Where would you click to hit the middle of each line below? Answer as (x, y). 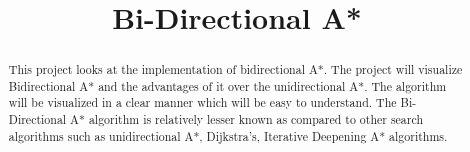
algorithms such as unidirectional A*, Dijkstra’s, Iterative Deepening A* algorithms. (228, 135)
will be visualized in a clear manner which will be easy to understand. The (202, 102)
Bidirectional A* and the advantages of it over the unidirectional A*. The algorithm (227, 85)
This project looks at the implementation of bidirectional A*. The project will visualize (235, 69)
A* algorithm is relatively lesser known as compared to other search (247, 119)
